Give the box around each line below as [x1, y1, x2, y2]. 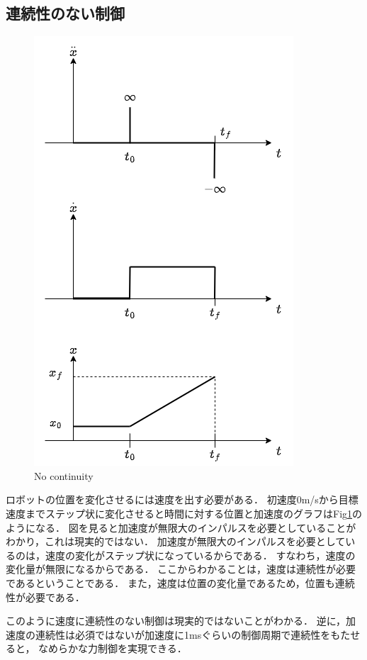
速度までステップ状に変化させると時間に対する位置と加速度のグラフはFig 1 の [6, 505, 363, 520]
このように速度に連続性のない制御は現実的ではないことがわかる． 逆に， [6, 613, 346, 628]
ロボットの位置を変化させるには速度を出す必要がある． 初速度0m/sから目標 [6, 492, 358, 507]
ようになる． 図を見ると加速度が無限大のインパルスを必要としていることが [6, 520, 356, 535]
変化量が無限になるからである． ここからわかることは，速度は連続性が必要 [6, 561, 356, 576]
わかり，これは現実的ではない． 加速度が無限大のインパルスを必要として [6, 534, 346, 549]
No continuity [34, 468, 94, 483]
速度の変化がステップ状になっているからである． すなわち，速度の [45, 547, 356, 562]
